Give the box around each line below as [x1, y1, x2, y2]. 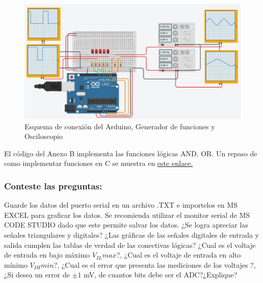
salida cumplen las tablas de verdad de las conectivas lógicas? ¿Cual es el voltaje [4, 239, 256, 250]
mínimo [4, 259, 28, 270]
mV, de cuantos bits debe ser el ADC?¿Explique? [84, 269, 238, 280]
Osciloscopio [24, 131, 63, 142]
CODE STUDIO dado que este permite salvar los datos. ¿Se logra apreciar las [4, 219, 248, 230]
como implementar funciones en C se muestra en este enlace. [4, 158, 193, 168]
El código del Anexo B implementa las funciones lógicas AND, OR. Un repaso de [4, 148, 257, 158]
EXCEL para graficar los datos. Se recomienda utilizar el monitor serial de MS [4, 209, 250, 220]
